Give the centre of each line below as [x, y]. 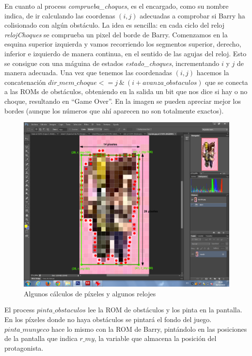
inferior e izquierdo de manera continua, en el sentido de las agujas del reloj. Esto [126, 53]
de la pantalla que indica [41, 338]
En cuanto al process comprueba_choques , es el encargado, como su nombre [117, 6]
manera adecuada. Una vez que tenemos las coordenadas [88, 73]
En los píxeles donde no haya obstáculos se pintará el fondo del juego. [108, 319]
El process [20, 310]
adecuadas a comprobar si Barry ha [192, 15]
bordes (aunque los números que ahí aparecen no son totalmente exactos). [114, 110]
